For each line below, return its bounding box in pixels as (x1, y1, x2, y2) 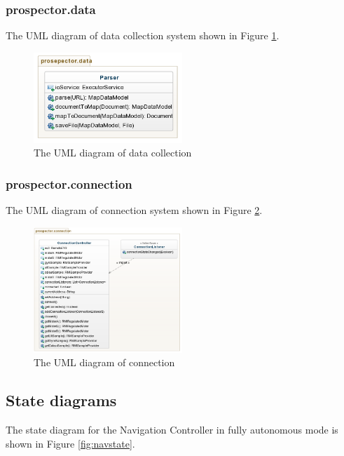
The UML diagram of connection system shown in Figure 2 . (6, 203, 263, 217)
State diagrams (6, 389, 117, 411)
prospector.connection (6, 175, 132, 192)
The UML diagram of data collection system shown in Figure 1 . (6, 28, 280, 43)
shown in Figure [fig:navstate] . (6, 436, 135, 450)
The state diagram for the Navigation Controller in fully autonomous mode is (6, 422, 338, 436)
